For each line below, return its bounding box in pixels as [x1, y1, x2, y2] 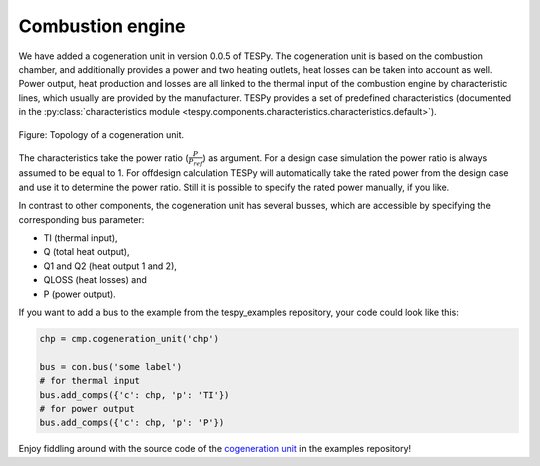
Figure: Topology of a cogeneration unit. [18, 128, 185, 140]
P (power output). [43, 288, 117, 300]
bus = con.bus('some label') [39, 361, 183, 372]
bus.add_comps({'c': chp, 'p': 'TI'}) [39, 389, 230, 400]
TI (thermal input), [43, 232, 119, 244]
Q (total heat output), [43, 246, 130, 258]
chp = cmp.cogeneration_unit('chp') [39, 333, 220, 344]
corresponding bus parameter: [18, 213, 145, 225]
